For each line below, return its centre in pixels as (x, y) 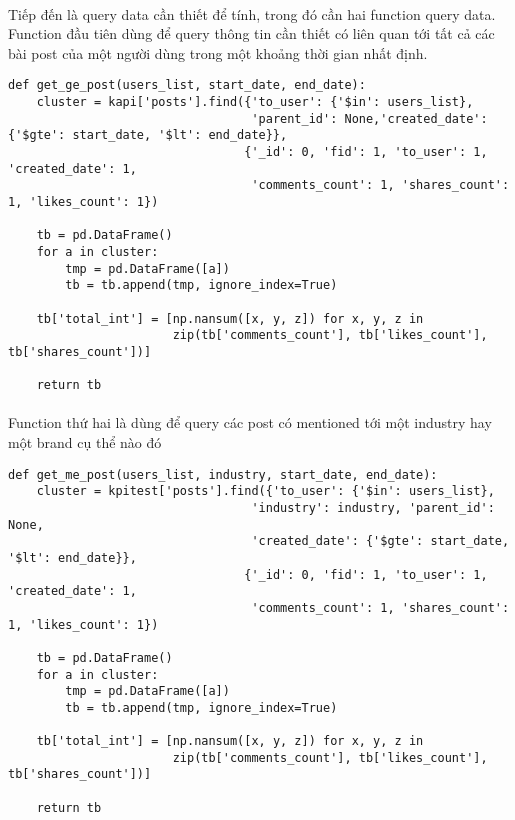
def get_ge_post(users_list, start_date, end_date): (187, 85)
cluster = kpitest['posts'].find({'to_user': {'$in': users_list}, (265, 491)
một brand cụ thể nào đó (85, 442)
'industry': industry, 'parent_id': (373, 507)
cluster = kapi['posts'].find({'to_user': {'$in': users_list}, (255, 102)
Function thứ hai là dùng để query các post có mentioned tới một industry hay (250, 422)
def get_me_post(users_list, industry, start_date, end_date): (223, 474)
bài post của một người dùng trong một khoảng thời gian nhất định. (218, 52)
